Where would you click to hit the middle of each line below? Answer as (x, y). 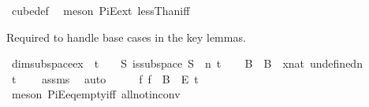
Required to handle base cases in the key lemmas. (126, 37)
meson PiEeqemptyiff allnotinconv (96, 94)
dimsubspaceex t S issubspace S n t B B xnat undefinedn (187, 63)
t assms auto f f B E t (105, 78)
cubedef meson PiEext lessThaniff (101, 10)
